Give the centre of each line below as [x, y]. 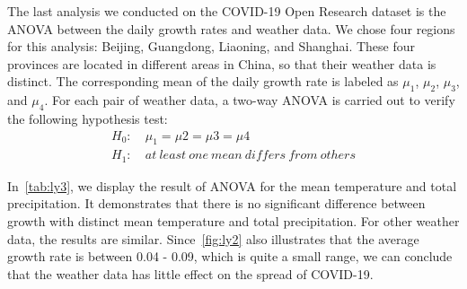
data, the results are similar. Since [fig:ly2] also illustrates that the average [213, 238]
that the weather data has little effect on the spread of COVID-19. [190, 273]
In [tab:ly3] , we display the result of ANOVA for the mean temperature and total [232, 185]
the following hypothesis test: [88, 118]
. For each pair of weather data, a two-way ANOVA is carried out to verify [250, 100]
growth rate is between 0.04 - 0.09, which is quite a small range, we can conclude [230, 256]
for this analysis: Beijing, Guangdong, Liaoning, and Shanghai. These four [211, 46]
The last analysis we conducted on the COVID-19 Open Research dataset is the [227, 11]
